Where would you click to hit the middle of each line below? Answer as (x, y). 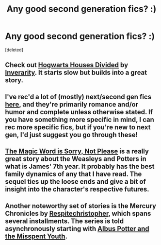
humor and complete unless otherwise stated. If (79, 112)
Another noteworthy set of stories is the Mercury (81, 206)
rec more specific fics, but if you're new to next (78, 127)
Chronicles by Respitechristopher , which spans (78, 213)
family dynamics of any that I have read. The (73, 174)
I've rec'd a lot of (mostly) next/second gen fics (78, 96)
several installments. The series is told (64, 221)
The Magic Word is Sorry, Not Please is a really (77, 151)
